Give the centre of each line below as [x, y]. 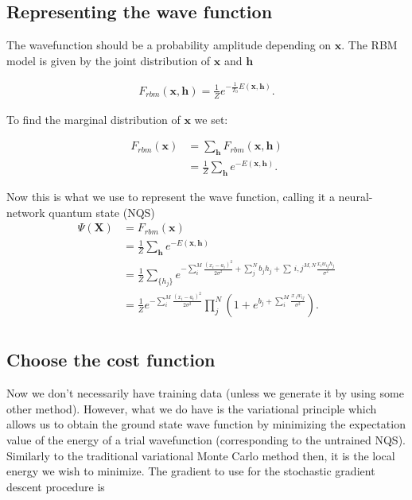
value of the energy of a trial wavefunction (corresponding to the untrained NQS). [206, 439]
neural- [356, 196]
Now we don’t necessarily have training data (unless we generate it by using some [205, 393]
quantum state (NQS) [102, 212]
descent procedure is [56, 486]
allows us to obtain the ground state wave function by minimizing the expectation [206, 424]
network [26, 212]
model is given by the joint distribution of [109, 60]
